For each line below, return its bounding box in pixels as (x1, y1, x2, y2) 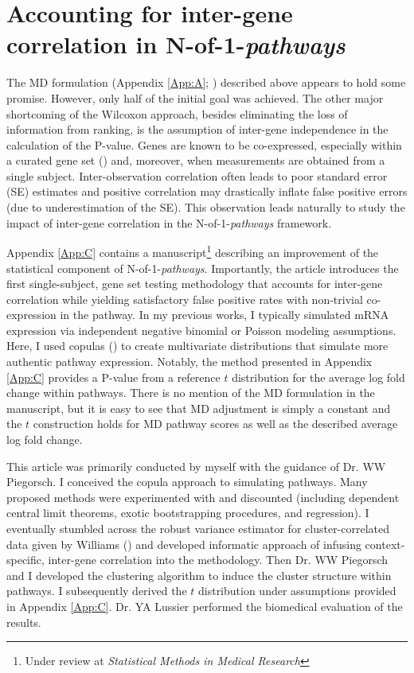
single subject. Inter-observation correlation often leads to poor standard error (6, 167, 388, 184)
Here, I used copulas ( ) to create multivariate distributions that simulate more (6, 337, 389, 354)
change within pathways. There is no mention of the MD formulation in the (6, 384, 375, 401)
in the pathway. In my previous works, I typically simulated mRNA (60, 306, 389, 323)
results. (6, 613, 41, 630)
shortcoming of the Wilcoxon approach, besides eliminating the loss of (6, 105, 348, 122)
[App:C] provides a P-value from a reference (6, 368, 221, 385)
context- (365, 535, 405, 552)
